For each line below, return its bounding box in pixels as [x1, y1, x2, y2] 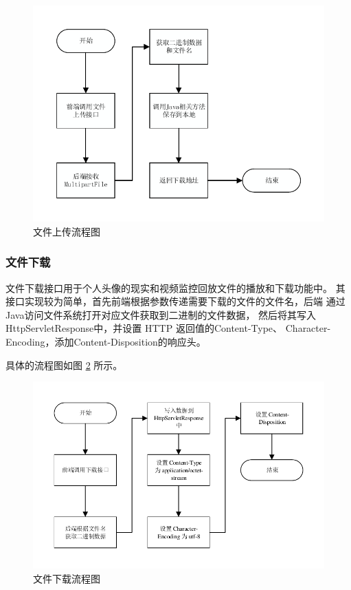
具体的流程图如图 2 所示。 [5, 357, 123, 372]
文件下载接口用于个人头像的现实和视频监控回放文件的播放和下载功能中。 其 [5, 280, 346, 295]
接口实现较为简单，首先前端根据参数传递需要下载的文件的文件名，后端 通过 [5, 294, 346, 308]
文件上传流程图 [33, 224, 100, 238]
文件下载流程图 [33, 571, 100, 585]
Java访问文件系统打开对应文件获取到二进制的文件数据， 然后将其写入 [5, 307, 317, 322]
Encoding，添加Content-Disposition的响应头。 [5, 334, 206, 348]
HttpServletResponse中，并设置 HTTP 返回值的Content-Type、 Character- [5, 321, 331, 335]
